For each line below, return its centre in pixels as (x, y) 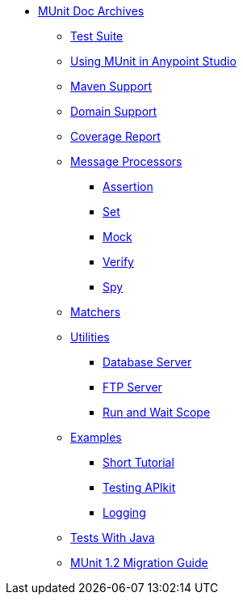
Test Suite (97, 36)
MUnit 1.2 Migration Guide (139, 563)
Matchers (96, 312)
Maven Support (111, 86)
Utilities (90, 337)
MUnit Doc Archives (91, 11)
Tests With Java (113, 538)
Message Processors (126, 161)
